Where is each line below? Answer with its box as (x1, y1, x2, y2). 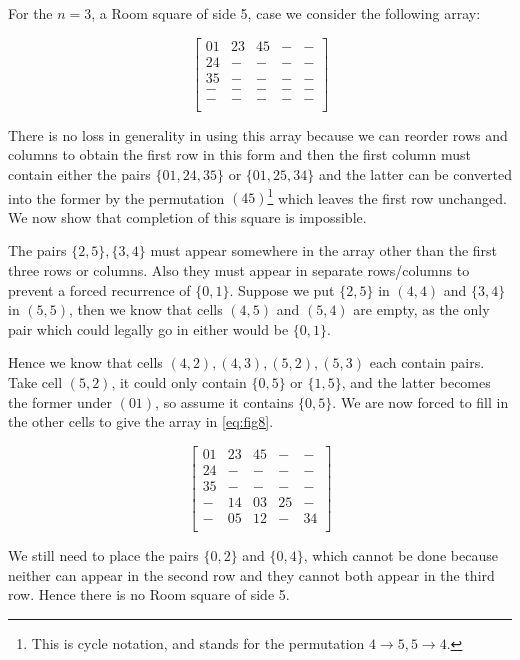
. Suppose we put (229, 279, 335, 300)
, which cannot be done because (303, 544, 498, 565)
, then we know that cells (69, 299, 223, 320)
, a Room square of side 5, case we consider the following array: (91, 3, 481, 23)
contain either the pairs (8, 163, 151, 184)
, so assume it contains (155, 391, 294, 412)
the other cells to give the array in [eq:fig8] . (8, 411, 274, 432)
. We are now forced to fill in (332, 391, 509, 412)
